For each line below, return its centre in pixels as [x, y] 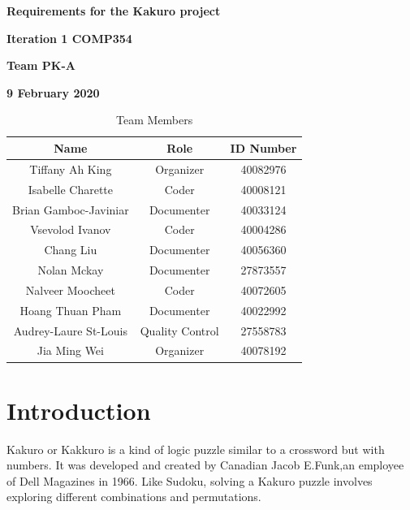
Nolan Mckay [71, 270]
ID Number [263, 147]
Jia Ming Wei [70, 350]
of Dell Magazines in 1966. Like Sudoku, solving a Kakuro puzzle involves [190, 480]
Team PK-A [41, 65]
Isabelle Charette [71, 189]
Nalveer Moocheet [70, 290]
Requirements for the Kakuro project [114, 11]
